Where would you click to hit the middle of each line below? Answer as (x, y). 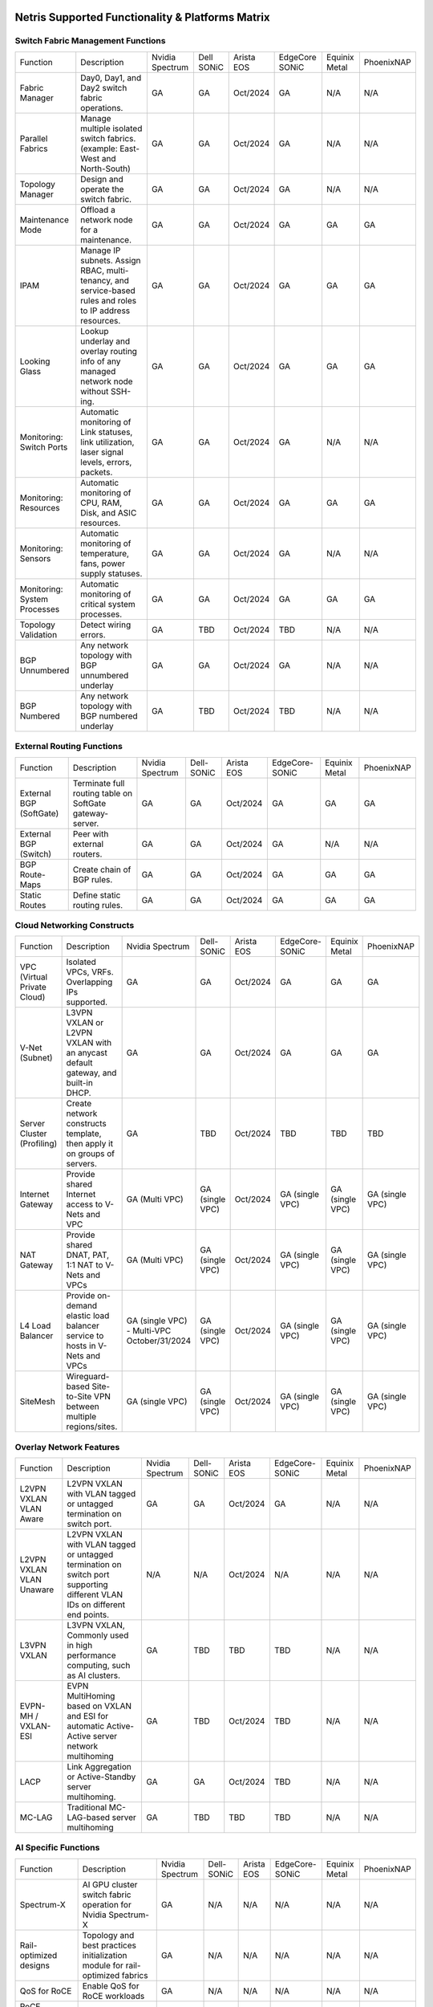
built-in (80, 1083)
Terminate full (99, 783)
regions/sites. (92, 1427)
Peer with (91, 833)
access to (85, 1204)
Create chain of (102, 869)
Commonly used (98, 1635)
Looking (35, 361)
